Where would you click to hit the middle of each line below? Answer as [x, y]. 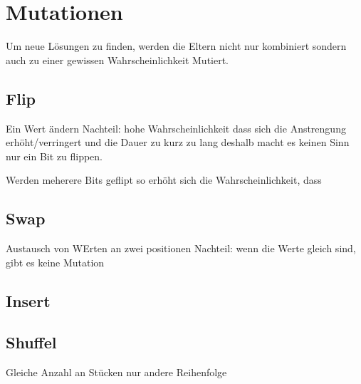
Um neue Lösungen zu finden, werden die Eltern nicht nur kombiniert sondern [176, 46]
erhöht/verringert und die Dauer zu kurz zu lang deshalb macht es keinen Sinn [178, 142]
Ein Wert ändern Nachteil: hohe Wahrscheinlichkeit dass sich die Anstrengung [176, 128]
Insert [28, 300]
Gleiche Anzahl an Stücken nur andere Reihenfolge [116, 372]
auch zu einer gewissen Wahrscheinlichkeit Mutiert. [117, 59]
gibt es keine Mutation [55, 262]
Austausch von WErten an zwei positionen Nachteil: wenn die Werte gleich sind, [181, 248]
